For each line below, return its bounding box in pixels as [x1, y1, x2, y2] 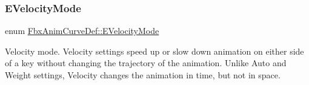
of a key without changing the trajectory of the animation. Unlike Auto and [5, 56, 287, 69]
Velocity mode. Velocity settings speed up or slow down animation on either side [5, 44, 304, 57]
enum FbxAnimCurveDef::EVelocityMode [5, 24, 159, 37]
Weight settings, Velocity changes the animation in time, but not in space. [5, 69, 281, 81]
